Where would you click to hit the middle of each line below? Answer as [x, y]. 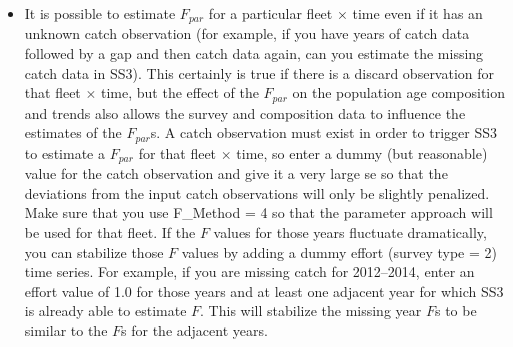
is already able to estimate [105, 310]
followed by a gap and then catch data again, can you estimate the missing [254, 53]
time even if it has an [417, 13]
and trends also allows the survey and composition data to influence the [245, 112]
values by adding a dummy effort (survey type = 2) [339, 251]
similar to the [66, 329]
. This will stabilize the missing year [311, 310]
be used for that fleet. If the [110, 231]
